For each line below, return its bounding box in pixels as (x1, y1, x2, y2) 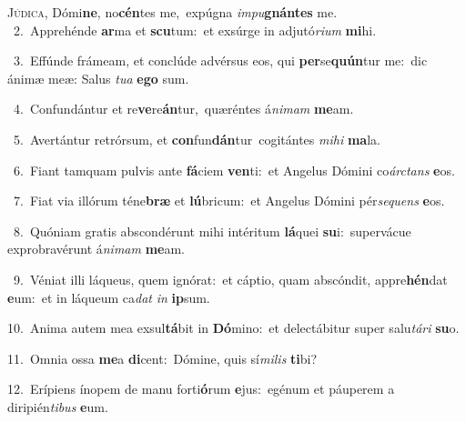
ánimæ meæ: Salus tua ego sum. (7, 68, 189, 87)
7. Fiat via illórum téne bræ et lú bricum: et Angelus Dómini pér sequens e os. (13, 191, 445, 210)
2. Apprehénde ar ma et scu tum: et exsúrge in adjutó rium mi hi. (13, 20, 377, 39)
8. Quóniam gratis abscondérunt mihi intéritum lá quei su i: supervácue (13, 221, 411, 240)
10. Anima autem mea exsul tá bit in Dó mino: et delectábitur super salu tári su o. (7, 318, 460, 337)
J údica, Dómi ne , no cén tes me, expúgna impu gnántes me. (7, 3, 338, 21)
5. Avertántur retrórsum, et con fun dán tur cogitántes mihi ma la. (13, 129, 380, 148)
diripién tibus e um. (7, 397, 108, 416)
